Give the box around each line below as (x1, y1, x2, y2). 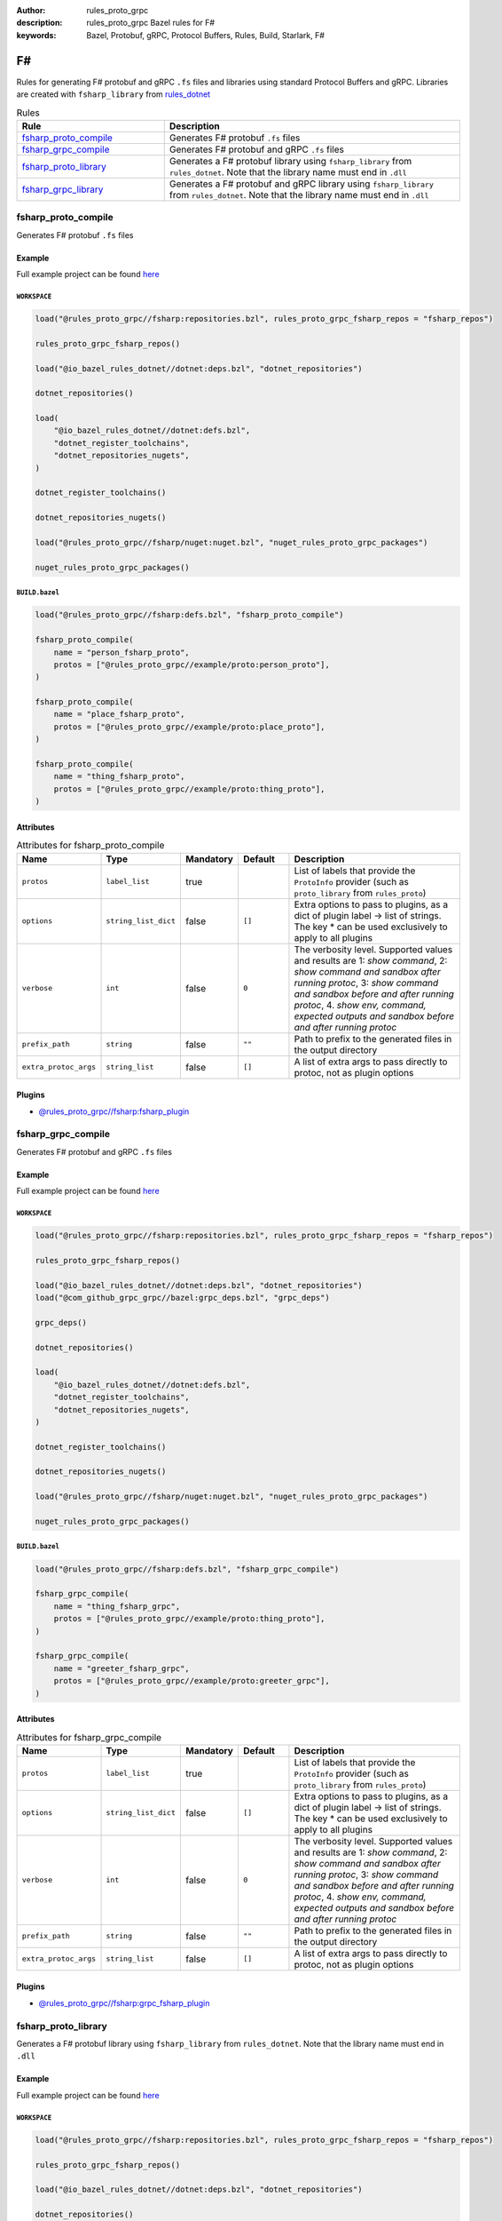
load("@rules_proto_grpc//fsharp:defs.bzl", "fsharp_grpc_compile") (35, 1564, 340, 1574)
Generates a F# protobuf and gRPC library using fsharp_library (169, 178, 434, 190)
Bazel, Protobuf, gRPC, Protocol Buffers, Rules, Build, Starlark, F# (86, 29, 326, 40)
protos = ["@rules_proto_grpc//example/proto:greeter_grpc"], (53, 1676, 330, 1686)
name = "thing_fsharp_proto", (53, 771, 185, 782)
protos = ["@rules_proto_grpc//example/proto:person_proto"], (53, 659, 330, 670)
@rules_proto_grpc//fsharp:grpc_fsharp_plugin (38, 1997, 210, 2008)
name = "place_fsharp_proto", (53, 709, 185, 720)
